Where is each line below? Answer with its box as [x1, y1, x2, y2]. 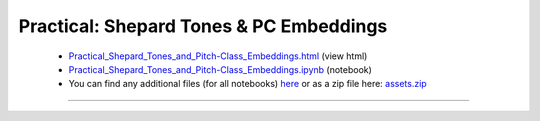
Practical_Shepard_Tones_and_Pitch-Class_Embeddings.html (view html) [68, 50, 368, 62]
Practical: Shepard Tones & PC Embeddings [18, 15, 388, 37]
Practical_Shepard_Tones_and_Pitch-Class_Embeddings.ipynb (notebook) [68, 63, 372, 75]
